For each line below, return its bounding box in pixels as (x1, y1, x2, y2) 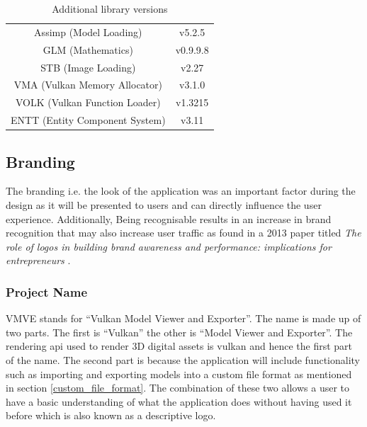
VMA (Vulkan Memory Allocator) (13, 77, 162, 92)
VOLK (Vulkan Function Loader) (15, 95, 161, 110)
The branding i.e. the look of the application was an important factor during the (6, 183, 356, 198)
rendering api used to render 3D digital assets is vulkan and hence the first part (6, 338, 353, 353)
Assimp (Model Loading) (34, 24, 142, 39)
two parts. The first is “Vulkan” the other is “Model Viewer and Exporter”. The (6, 324, 353, 339)
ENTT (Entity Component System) (11, 113, 166, 127)
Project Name (6, 283, 88, 300)
